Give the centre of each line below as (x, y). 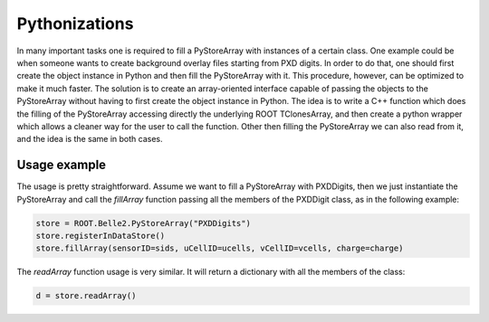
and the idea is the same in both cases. (90, 139)
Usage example (62, 165)
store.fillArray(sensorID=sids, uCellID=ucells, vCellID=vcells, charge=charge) (220, 248)
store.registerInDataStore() (101, 236)
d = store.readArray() (86, 296)
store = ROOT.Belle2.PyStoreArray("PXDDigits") (143, 223)
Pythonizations (75, 24)
